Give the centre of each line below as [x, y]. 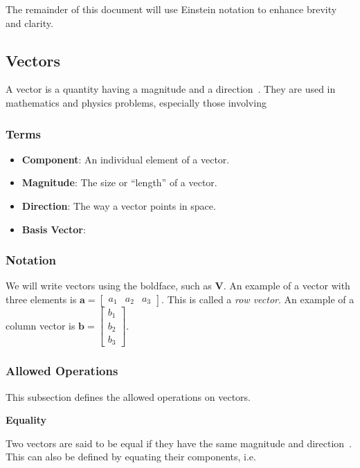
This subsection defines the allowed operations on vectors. [128, 396]
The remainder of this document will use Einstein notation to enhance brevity [171, 9]
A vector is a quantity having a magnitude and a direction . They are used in [171, 89]
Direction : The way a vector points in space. [119, 205]
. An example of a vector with [287, 286]
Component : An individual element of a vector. [126, 159]
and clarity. [29, 22]
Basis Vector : [54, 229]
